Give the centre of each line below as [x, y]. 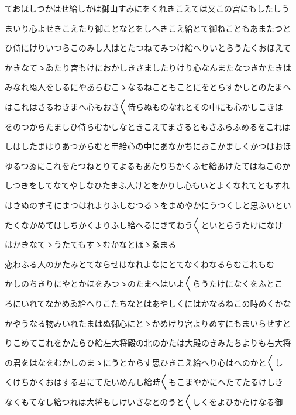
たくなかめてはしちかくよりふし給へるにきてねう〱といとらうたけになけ [144, 224]
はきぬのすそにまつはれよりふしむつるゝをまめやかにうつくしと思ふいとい [148, 205]
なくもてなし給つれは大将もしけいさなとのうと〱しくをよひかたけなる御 [144, 401]
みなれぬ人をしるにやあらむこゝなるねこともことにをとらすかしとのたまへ [148, 87]
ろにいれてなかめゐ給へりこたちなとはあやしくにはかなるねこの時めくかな [148, 303]
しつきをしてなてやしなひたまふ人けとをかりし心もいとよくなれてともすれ [147, 185]
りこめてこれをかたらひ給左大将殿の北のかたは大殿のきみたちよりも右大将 [148, 343]
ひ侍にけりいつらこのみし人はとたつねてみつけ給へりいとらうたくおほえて [148, 48]
